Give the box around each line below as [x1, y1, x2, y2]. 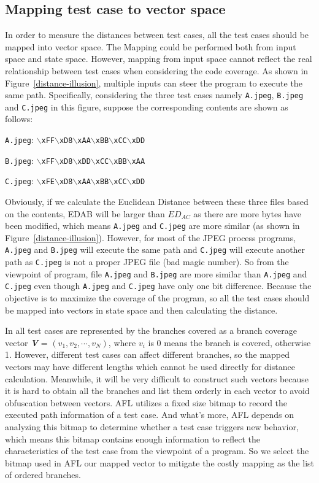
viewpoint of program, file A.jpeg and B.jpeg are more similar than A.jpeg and [5, 267, 307, 280]
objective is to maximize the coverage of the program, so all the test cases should [5, 292, 310, 304]
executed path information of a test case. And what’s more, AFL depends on [5, 408, 294, 421]
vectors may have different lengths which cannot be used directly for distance [5, 360, 295, 373]
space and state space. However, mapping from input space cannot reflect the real [5, 52, 312, 65]
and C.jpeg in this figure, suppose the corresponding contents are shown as [5, 100, 288, 113]
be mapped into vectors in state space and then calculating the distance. [5, 303, 278, 316]
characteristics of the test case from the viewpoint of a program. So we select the [5, 444, 309, 457]
